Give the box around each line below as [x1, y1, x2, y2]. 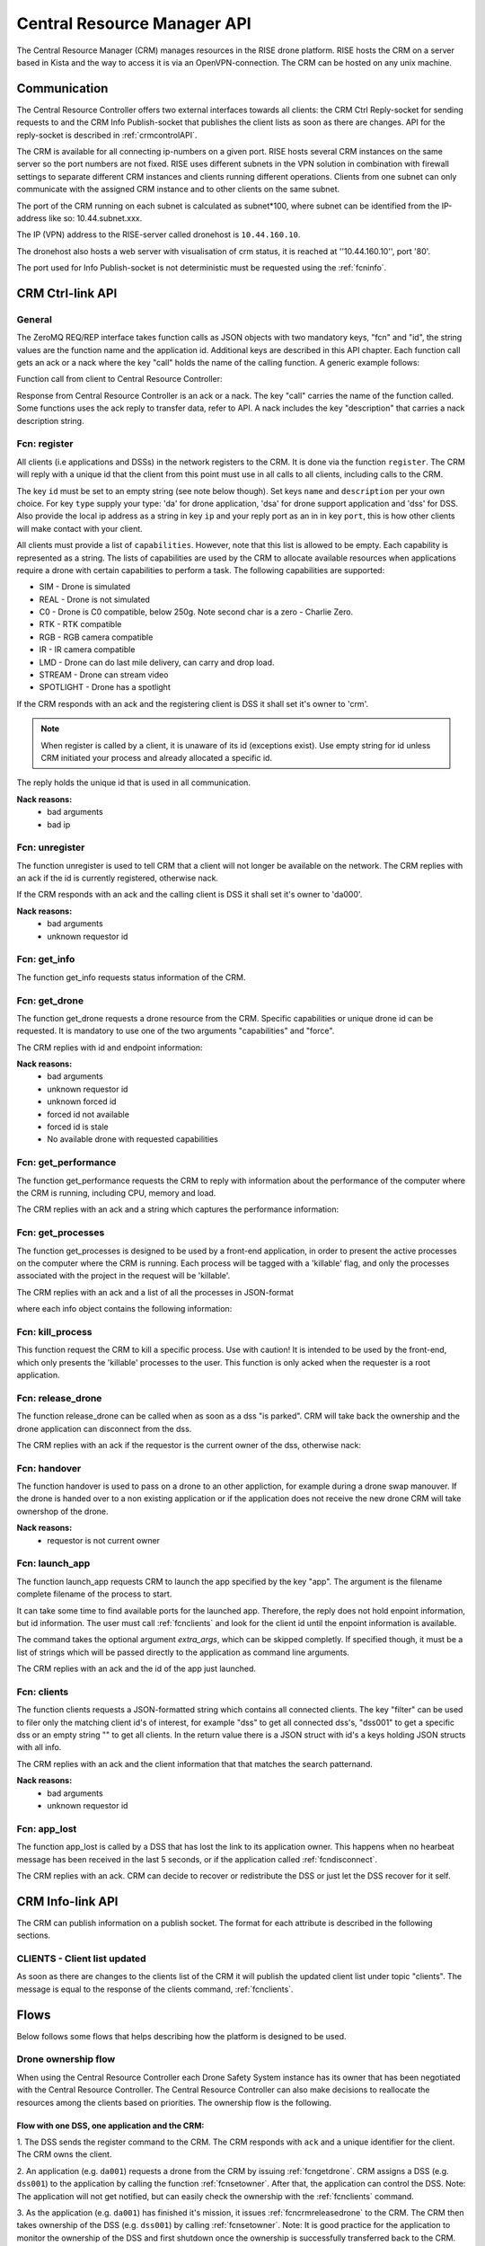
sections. [16, 1930, 51, 1941]
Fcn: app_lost [16, 1822, 77, 1835]
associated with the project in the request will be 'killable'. [16, 1270, 231, 1281]
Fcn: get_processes [16, 1226, 105, 1239]
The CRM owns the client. [16, 2149, 112, 2160]
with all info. [16, 1742, 62, 1753]
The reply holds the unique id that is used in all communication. [16, 777, 251, 788]
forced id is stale [47, 1121, 109, 1132]
